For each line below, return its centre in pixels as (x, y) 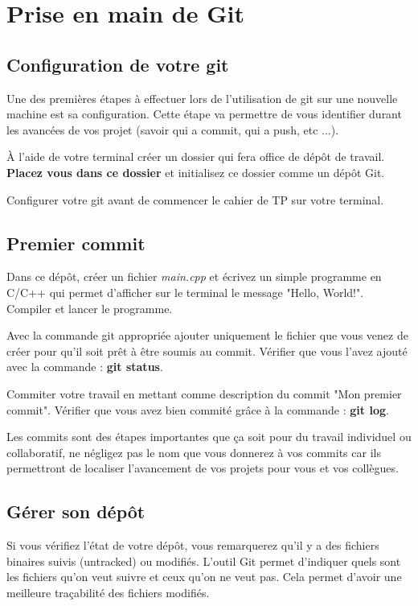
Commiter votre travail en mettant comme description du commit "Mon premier (204, 393)
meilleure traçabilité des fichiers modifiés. (108, 592)
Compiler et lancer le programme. (90, 308)
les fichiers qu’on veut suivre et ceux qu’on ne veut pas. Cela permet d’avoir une (204, 577)
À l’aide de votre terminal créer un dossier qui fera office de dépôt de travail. (196, 157)
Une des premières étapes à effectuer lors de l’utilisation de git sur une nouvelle (202, 98)
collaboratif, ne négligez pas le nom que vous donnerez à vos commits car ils (194, 452)
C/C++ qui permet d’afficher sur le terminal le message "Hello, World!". (185, 292)
